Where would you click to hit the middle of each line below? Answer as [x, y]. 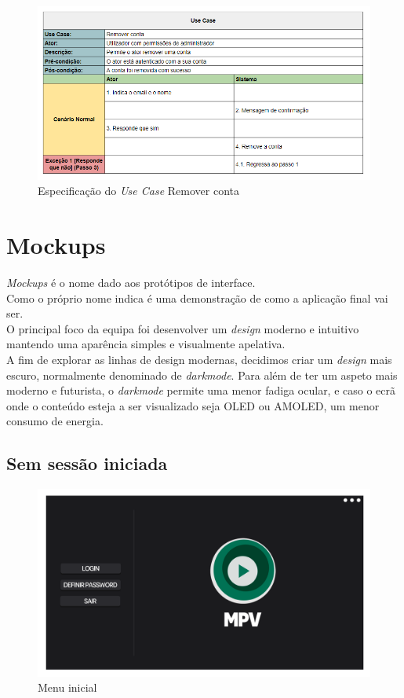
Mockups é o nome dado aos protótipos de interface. [131, 283]
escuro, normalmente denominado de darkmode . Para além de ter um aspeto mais [202, 375]
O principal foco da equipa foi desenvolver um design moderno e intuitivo [183, 328]
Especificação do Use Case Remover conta [138, 191]
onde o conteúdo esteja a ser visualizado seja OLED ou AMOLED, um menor [193, 405]
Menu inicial [67, 687]
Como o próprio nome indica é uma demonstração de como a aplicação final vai [197, 298]
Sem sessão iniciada [87, 463]
